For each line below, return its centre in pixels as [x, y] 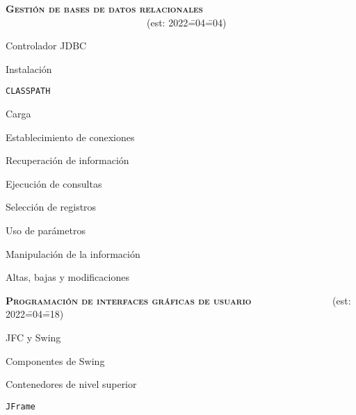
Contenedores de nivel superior [71, 384]
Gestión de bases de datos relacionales [104, 8]
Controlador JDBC [46, 46]
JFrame [21, 406]
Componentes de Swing [55, 360]
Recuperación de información [67, 160]
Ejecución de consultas [54, 183]
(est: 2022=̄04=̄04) [186, 22]
